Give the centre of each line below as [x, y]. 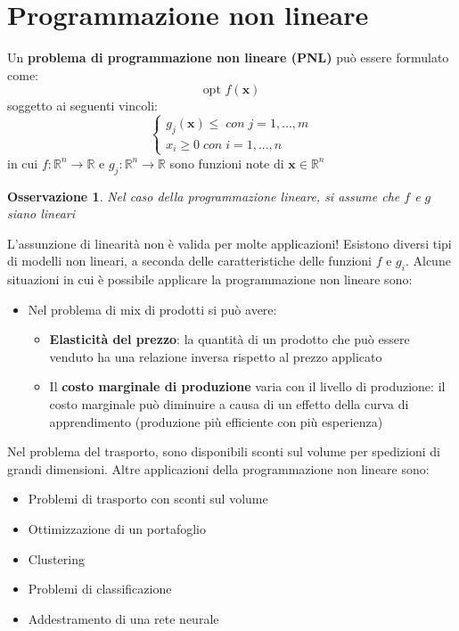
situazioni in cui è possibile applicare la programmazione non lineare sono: [210, 279]
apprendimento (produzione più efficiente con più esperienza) [216, 421]
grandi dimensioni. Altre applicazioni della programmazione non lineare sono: [218, 468]
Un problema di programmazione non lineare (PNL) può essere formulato [228, 57]
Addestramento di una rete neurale [123, 618]
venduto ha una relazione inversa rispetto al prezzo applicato [216, 356]
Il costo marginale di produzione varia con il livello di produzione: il [247, 386]
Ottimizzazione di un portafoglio [117, 529]
